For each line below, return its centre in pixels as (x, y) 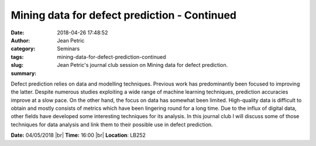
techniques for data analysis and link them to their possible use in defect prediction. (112, 124)
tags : (17, 57)
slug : (17, 65)
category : (23, 49)
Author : (20, 40)
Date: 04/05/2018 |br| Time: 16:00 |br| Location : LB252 (78, 135)
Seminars (68, 49)
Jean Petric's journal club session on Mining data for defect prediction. (142, 65)
